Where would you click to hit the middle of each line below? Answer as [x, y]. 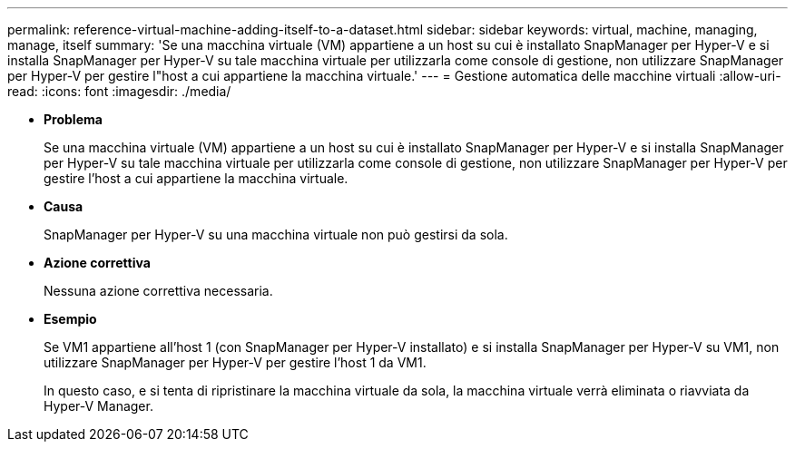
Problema [73, 119]
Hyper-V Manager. [98, 406]
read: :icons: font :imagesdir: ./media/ [119, 91]
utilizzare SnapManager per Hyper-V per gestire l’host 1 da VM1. [235, 362]
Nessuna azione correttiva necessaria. [158, 291]
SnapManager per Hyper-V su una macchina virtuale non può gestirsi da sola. [276, 234]
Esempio [70, 319]
